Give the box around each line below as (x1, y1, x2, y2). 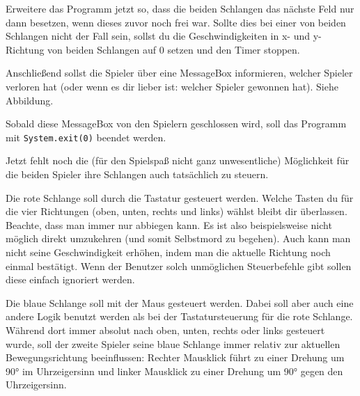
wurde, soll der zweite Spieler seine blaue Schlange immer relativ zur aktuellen (6, 336, 341, 351)
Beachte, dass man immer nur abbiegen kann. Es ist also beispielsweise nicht (6, 217, 332, 232)
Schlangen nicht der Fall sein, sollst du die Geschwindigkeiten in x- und (6, 29, 310, 43)
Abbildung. (6, 93, 54, 107)
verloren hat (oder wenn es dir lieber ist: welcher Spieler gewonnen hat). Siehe (6, 79, 338, 93)
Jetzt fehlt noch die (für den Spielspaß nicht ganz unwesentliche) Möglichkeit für (6, 153, 350, 168)
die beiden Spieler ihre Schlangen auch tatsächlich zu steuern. (6, 167, 269, 181)
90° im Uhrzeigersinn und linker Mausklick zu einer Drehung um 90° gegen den (6, 363, 343, 378)
